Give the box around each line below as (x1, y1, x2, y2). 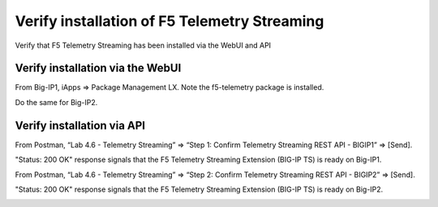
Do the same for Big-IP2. (15, 97, 98, 107)
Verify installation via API (15, 118, 146, 133)
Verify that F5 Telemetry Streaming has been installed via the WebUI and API (15, 40, 272, 50)
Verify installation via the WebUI (15, 61, 182, 75)
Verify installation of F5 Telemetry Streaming (15, 12, 324, 30)
